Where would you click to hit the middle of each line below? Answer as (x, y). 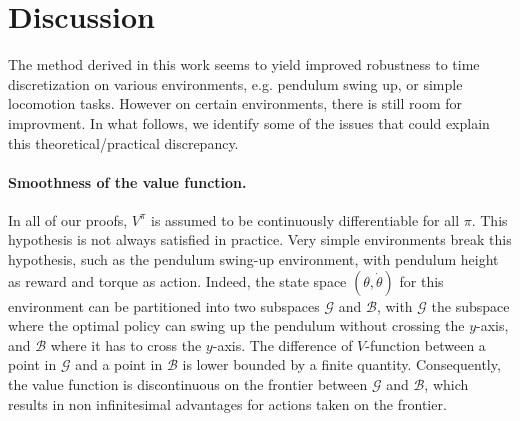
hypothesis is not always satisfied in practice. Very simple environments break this (260, 239)
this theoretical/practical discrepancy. (123, 142)
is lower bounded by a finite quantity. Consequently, (341, 364)
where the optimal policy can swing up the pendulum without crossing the (236, 325)
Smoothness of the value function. (127, 181)
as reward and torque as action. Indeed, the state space (177, 280)
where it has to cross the (126, 344)
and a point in (119, 364)
